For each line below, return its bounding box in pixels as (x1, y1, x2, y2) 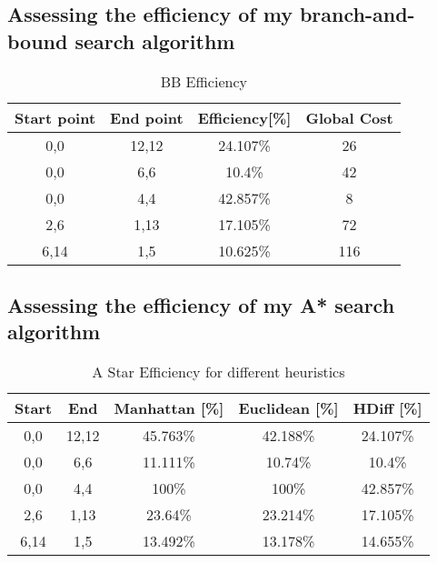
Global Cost (305, 106, 393, 128)
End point (110, 106, 184, 128)
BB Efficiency (160, 70, 247, 92)
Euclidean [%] (238, 397, 339, 419)
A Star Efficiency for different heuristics (92, 361, 345, 383)
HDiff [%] (353, 397, 422, 419)
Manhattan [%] (114, 397, 224, 419)
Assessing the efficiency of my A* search (7, 290, 395, 318)
